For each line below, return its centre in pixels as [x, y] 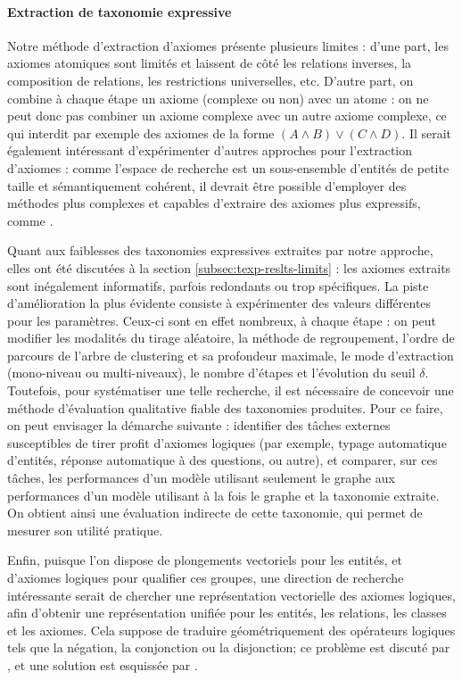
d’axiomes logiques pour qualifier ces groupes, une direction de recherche [206, 578]
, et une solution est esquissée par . [103, 664]
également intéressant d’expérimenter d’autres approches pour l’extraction [210, 150]
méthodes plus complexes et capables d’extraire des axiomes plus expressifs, [214, 203]
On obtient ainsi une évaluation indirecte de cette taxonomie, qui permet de [215, 513]
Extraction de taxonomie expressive [120, 11]
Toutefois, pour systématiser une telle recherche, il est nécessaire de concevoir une [231, 390]
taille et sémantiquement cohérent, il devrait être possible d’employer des [207, 185]
